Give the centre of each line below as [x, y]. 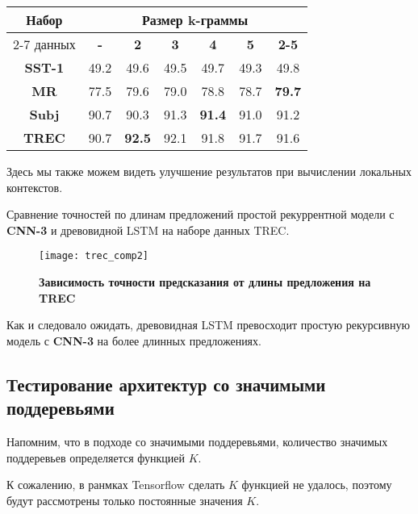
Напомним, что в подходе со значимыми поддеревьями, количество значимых [197, 441]
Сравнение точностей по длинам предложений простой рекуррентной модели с [201, 214]
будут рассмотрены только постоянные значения [125, 500]
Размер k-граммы [195, 20]
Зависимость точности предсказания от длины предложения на [205, 282]
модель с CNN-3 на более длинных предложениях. [134, 340]
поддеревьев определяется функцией [96, 457]
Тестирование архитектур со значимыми [166, 384]
